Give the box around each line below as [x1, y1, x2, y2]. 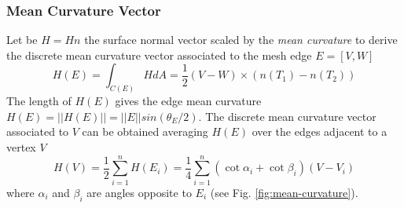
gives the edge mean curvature [115, 93, 262, 109]
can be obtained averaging [82, 123, 208, 140]
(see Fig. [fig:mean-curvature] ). [210, 184, 358, 200]
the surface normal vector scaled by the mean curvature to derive [84, 31, 398, 48]
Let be [6, 31, 38, 48]
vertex [6, 139, 36, 155]
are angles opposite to [86, 184, 192, 200]
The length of [6, 93, 72, 109]
